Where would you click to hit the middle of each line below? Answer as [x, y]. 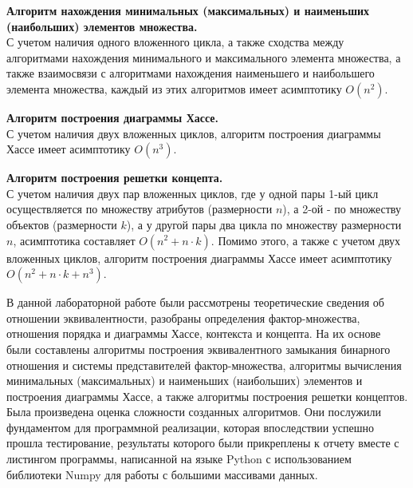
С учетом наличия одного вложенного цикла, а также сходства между [175, 42]
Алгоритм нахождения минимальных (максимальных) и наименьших [188, 10]
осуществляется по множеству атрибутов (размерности [140, 209]
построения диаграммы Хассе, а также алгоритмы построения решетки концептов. [207, 396]
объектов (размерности [62, 224]
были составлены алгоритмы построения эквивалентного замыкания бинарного [199, 349]
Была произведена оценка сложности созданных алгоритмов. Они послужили [194, 412]
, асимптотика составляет [74, 240]
